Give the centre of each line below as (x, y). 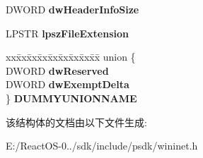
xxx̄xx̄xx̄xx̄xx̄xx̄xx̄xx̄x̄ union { (71, 57)
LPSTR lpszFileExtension (68, 33)
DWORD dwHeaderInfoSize (72, 9)
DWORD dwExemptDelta (68, 84)
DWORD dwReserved (57, 70)
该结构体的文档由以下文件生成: (76, 122)
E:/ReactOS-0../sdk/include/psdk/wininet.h (102, 146)
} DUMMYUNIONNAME (71, 98)
